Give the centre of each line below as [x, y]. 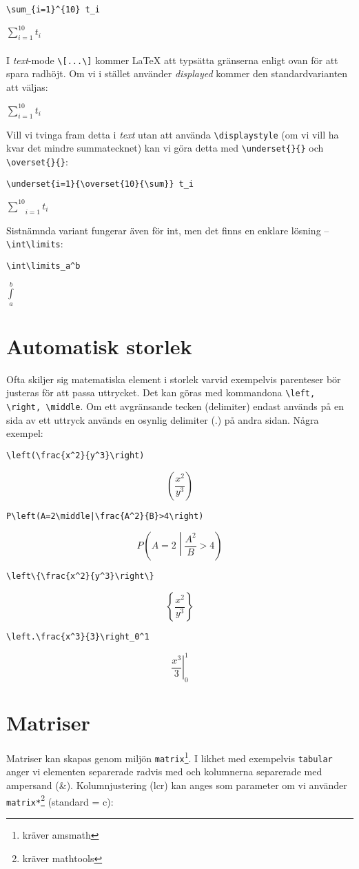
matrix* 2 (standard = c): [60, 800]
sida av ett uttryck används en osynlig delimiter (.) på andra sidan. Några [163, 419]
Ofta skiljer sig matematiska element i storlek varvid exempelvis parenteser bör [174, 379]
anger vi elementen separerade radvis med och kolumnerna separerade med [164, 771]
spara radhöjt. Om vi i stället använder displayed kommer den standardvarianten [177, 73]
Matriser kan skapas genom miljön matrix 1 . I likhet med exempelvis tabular [170, 757]
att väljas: [27, 86]
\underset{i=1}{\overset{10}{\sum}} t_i [100, 184]
